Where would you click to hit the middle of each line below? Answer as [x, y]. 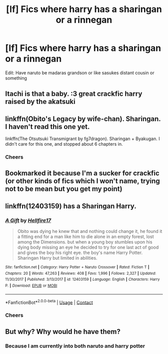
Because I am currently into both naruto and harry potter [75, 346]
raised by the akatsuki [40, 102]
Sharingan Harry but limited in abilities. [57, 258]
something [16, 78]
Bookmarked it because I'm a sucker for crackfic [82, 173]
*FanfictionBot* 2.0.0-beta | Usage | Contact [49, 302]
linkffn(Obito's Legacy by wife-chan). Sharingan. [83, 119]
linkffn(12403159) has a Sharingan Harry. [71, 206]
